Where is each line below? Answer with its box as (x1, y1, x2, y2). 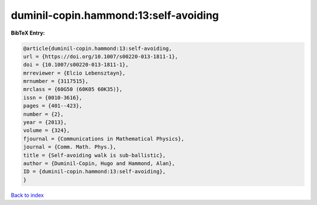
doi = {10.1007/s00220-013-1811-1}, (23, 62, 129, 68)
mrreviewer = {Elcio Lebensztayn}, (23, 69, 126, 76)
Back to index (11, 191, 44, 199)
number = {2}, (23, 110, 64, 117)
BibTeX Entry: (11, 29, 45, 36)
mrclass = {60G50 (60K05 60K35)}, (23, 86, 123, 93)
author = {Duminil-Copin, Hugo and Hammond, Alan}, (23, 160, 176, 167)
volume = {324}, (23, 127, 70, 134)
